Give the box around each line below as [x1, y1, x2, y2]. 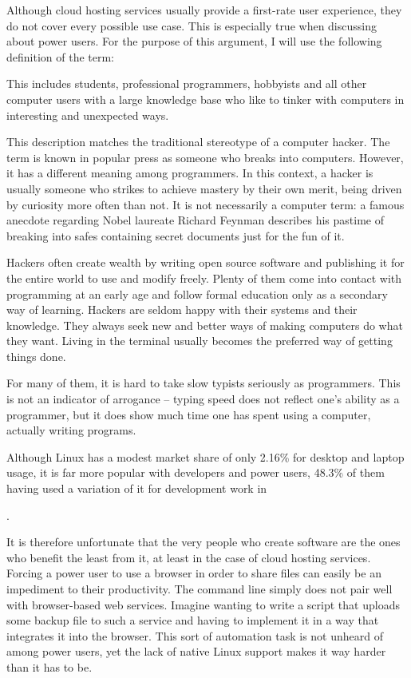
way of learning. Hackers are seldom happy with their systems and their [6, 301, 358, 318]
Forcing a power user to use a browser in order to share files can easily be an [6, 565, 381, 581]
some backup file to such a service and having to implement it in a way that [6, 612, 379, 628]
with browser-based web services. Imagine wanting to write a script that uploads [6, 596, 400, 613]
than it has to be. [6, 658, 93, 675]
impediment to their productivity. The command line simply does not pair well [6, 581, 393, 597]
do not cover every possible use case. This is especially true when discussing [6, 17, 377, 34]
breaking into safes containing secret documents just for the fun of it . [6, 227, 345, 244]
